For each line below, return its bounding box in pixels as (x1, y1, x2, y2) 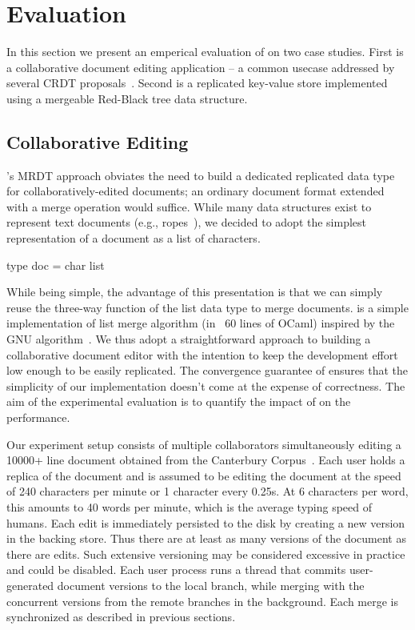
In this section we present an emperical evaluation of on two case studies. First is (6, 43, 404, 60)
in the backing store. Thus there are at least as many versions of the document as (6, 530, 406, 547)
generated (6, 576, 54, 593)
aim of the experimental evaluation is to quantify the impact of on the (6, 393, 351, 410)
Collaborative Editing (6, 129, 189, 154)
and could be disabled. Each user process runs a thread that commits (6, 561, 346, 578)
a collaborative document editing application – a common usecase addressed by (6, 58, 395, 75)
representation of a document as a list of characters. (6, 230, 261, 247)
